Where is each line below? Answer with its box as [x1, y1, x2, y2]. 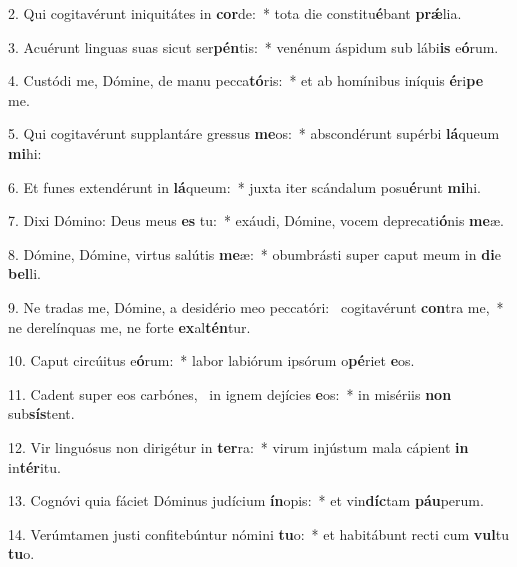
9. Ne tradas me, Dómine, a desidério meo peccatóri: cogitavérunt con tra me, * [8, 296, 504, 317]
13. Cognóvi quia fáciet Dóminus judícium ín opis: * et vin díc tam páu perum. [8, 490, 484, 511]
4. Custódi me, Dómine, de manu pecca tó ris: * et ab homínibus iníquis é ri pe [8, 70, 484, 91]
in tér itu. [8, 456, 61, 477]
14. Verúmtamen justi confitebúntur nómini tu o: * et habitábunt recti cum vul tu [8, 523, 509, 544]
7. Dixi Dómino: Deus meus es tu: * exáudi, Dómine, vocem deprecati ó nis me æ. [8, 210, 504, 231]
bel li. [8, 263, 41, 284]
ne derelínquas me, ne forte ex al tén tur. [8, 316, 251, 337]
